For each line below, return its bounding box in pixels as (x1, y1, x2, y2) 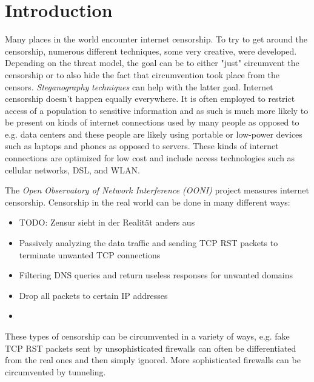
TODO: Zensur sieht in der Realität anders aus (19, 216, 195, 229)
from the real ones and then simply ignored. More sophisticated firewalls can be (5, 354, 301, 366)
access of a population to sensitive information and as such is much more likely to (5, 104, 309, 116)
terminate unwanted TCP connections (19, 248, 161, 261)
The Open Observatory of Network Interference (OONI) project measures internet (5, 184, 309, 196)
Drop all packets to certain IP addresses (19, 289, 168, 301)
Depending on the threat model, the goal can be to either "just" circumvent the (5, 56, 299, 69)
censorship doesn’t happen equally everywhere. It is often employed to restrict (5, 92, 295, 105)
